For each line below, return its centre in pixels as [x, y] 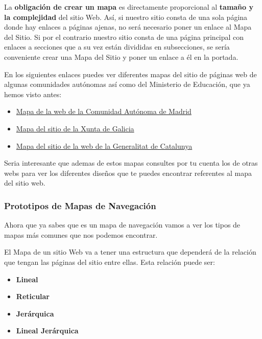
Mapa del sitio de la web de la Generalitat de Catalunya [104, 145]
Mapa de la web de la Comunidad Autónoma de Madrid [104, 111]
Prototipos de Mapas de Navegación [80, 205]
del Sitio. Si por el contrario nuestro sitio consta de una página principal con [124, 37]
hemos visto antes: [33, 94]
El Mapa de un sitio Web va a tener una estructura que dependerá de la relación [130, 252]
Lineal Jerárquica [47, 331]
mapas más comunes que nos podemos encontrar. [81, 234]
